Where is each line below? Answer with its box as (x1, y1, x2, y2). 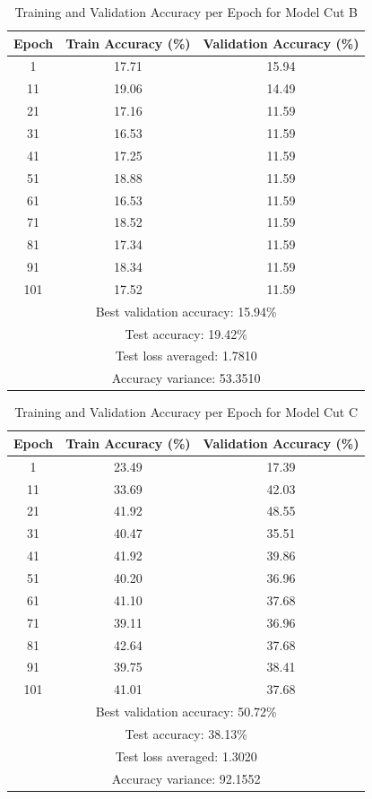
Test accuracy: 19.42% (125, 324, 247, 343)
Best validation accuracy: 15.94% (95, 301, 277, 320)
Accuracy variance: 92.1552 (111, 769, 261, 787)
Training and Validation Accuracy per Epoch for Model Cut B (14, 3, 358, 21)
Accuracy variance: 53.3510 (111, 369, 261, 387)
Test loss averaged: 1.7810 (115, 346, 257, 365)
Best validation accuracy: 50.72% (95, 702, 277, 721)
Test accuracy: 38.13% (125, 724, 247, 743)
